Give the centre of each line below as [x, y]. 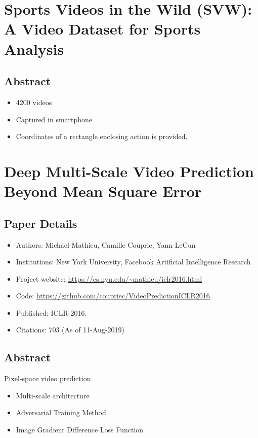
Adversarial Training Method [61, 412]
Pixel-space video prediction [48, 378]
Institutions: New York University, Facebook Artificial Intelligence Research [133, 262]
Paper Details [41, 223]
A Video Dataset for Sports [102, 29]
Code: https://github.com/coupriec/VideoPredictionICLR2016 [113, 296]
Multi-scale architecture [53, 395]
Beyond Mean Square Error [103, 191]
